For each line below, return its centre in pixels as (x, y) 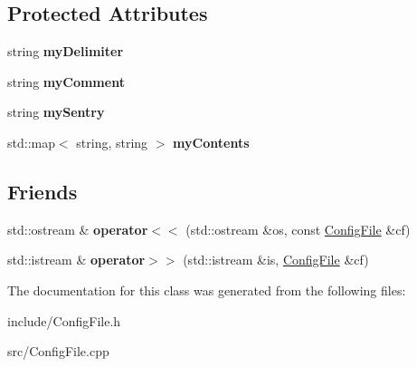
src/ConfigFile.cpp (58, 351)
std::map (31, 142)
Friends (43, 191)
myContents (211, 142)
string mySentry (56, 112)
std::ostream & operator (78, 229)
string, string (112, 142)
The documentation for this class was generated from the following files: (207, 290)
